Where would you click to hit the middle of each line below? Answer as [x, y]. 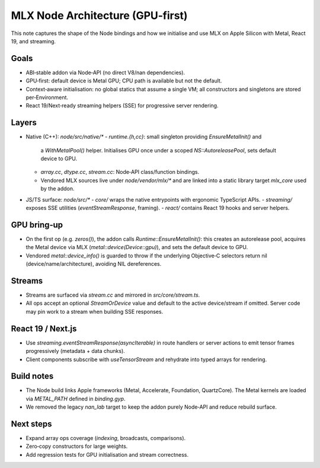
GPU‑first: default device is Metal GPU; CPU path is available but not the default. [124, 81]
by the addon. [57, 189]
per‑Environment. [47, 97]
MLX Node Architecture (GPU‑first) [99, 15]
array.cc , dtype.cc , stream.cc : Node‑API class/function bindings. [120, 172]
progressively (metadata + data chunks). [76, 351]
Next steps [31, 424]
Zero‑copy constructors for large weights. [77, 446]
